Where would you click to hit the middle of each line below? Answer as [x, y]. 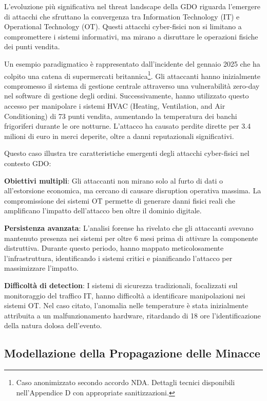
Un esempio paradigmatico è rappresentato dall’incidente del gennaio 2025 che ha [132, 63]
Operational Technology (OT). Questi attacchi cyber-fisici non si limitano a [123, 26]
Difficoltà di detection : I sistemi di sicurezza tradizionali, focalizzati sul [121, 285]
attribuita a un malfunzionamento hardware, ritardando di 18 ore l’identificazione [132, 315]
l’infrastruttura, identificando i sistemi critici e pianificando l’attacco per [118, 258]
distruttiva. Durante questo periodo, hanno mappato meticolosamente [114, 248]
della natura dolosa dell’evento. [53, 325]
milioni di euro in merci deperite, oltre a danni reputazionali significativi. [119, 136]
